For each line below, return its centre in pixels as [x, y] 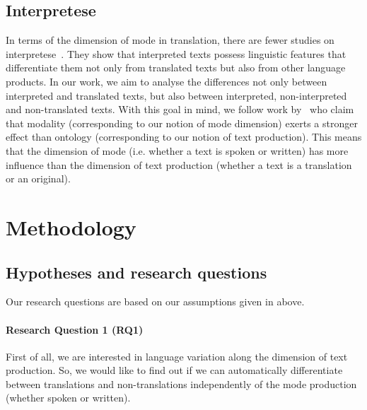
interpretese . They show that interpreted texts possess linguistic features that [176, 53]
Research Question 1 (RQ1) [75, 329]
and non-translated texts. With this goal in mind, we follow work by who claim [180, 109]
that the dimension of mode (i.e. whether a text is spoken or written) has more [177, 150]
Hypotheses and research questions [136, 272]
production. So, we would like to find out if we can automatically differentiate [174, 370]
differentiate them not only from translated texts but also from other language [176, 68]
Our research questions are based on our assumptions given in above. [155, 301]
